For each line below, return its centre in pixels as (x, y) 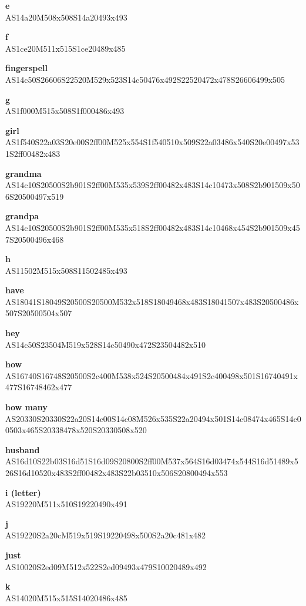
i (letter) (23, 492)
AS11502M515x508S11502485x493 (66, 270)
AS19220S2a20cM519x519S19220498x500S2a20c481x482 (106, 535)
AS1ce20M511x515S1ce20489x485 (65, 48)
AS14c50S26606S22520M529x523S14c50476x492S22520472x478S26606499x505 (145, 79)
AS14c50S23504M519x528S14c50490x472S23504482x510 (106, 344)
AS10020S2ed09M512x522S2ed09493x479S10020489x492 (106, 566)
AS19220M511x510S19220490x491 (66, 504)
